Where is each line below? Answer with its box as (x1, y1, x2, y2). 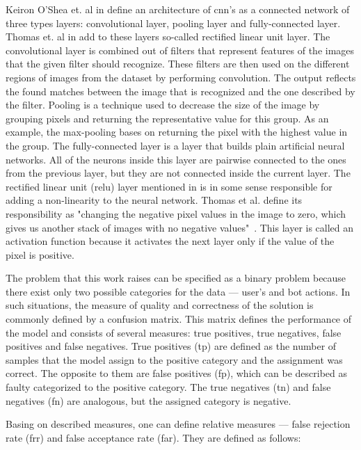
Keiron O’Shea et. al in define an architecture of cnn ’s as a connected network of (6, 2, 350, 16)
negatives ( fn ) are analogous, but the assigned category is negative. (6, 393, 291, 408)
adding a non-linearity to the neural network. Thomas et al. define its (6, 193, 303, 207)
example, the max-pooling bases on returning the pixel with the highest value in (6, 124, 348, 139)
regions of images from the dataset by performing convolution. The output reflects (6, 70, 356, 84)
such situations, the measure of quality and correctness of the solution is (6, 298, 314, 312)
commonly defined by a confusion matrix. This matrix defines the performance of (6, 312, 352, 326)
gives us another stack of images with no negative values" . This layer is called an (6, 220, 354, 234)
